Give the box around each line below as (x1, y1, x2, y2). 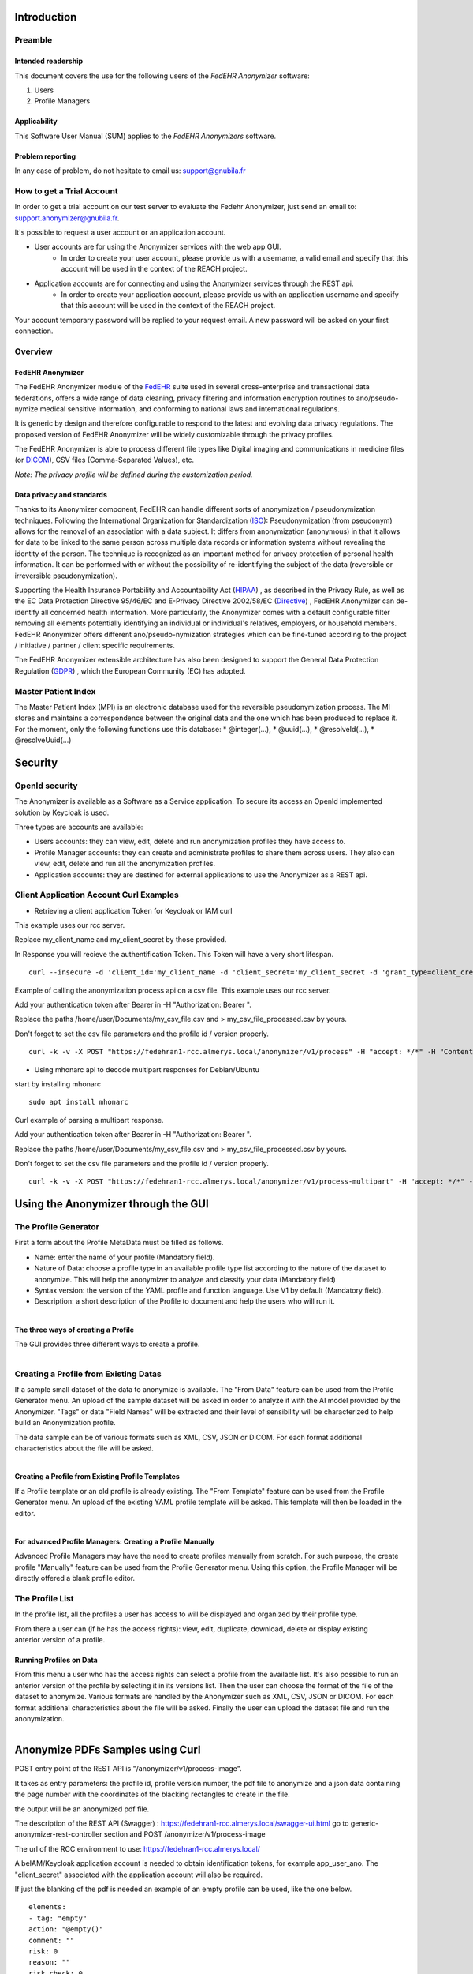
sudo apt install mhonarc (28, 1098, 129, 1107)
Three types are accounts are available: (14, 822, 143, 831)
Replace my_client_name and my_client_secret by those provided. (14, 935, 227, 944)
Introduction (14, 10, 77, 24)
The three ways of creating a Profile (14, 1325, 134, 1334)
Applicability (14, 117, 58, 126)
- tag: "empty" (28, 1913, 88, 1923)
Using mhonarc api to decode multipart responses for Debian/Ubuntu (34, 1064, 259, 1074)
